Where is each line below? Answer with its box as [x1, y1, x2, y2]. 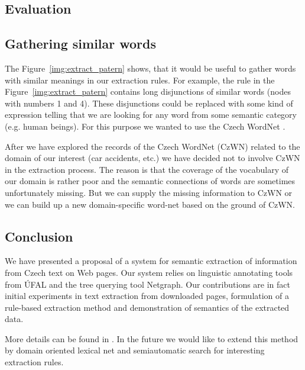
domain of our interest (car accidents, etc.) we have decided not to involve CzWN [5, 152, 300, 164]
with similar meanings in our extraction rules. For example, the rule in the [5, 73, 275, 86]
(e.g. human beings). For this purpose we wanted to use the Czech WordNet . [5, 120, 285, 132]
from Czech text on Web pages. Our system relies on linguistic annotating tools [5, 266, 293, 278]
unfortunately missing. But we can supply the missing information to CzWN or [5, 186, 293, 198]
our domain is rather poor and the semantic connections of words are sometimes [5, 175, 296, 187]
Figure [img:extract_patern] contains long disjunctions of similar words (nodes [5, 85, 291, 98]
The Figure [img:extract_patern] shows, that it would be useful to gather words [5, 62, 296, 74]
